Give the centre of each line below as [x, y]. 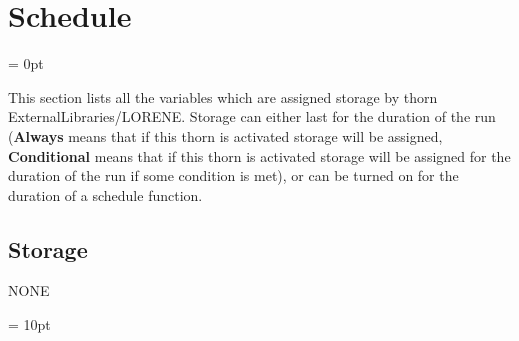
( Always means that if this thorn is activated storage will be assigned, [225, 135]
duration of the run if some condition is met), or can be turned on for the [233, 175]
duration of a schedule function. [105, 194]
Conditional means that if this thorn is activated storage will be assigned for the [259, 155]
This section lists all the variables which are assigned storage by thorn [223, 96]
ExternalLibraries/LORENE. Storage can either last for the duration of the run [252, 116]
